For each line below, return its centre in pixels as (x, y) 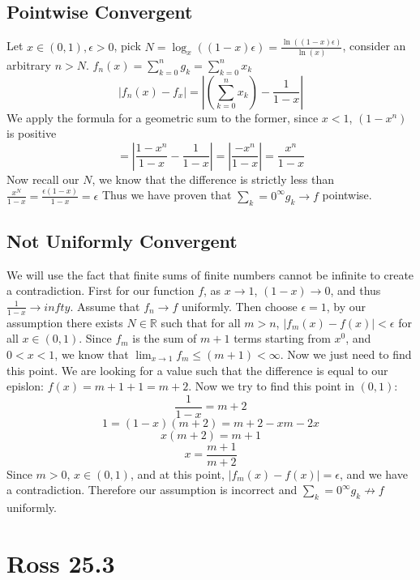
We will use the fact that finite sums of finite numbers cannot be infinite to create (210, 274)
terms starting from (282, 338)
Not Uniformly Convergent (122, 240)
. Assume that (105, 306)
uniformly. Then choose (239, 306)
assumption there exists (65, 322)
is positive (32, 133)
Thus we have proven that (167, 195)
